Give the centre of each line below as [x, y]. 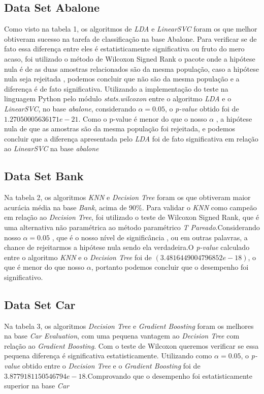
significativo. [24, 277]
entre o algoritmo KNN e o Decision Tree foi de [78, 257]
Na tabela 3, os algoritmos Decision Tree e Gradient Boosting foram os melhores [129, 326]
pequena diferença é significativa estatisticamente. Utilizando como [108, 356]
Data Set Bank [44, 176]
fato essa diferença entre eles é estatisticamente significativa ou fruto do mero [124, 49]
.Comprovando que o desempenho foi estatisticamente [169, 375]
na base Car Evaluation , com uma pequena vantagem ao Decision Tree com [122, 336]
